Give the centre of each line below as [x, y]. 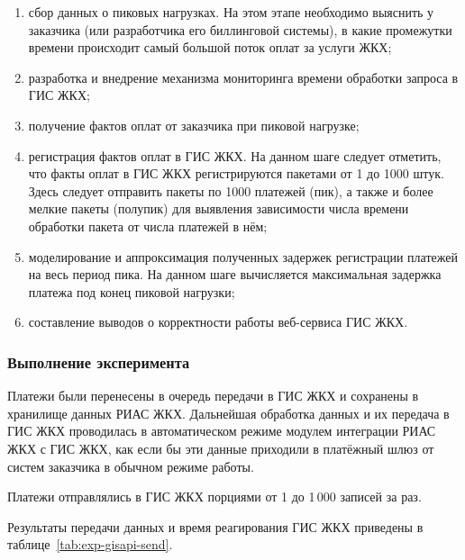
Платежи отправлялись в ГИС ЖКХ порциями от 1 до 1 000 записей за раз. [214, 497]
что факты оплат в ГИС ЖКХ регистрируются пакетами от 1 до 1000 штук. [236, 173]
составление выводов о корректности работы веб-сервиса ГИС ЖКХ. [218, 322]
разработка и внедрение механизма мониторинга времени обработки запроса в [243, 77]
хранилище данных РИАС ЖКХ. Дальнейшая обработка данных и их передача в [228, 413]
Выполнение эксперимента [99, 361]
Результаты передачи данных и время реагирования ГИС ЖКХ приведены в [215, 526]
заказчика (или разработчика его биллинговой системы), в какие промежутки [240, 29]
